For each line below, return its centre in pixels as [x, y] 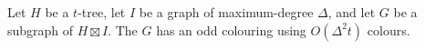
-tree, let [102, 12]
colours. [389, 29]
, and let [352, 12]
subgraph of [41, 29]
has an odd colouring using [231, 29]
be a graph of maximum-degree [226, 12]
